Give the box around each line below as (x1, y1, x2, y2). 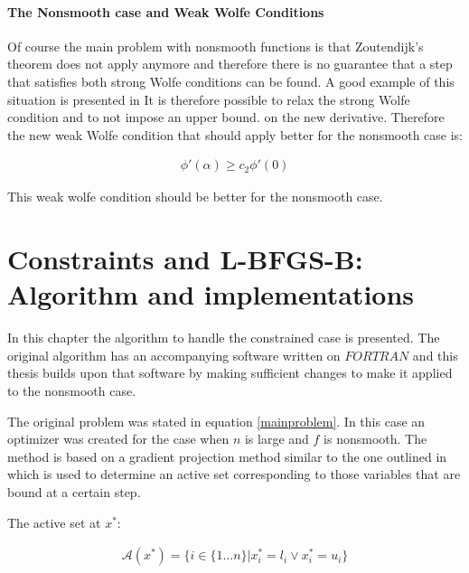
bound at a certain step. (7, 483, 141, 502)
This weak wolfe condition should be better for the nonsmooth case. (7, 187, 383, 206)
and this (412, 345, 458, 364)
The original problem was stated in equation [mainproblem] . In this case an (7, 411, 426, 430)
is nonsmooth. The (324, 429, 427, 448)
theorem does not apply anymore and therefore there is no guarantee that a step (7, 54, 453, 73)
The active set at (7, 512, 101, 531)
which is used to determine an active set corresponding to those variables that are (7, 465, 461, 484)
